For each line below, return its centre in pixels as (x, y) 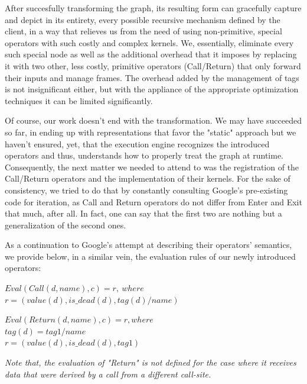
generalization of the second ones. (66, 225)
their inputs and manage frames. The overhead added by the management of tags (152, 77)
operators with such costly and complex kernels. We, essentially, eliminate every (149, 42)
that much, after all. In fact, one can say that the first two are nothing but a (143, 213)
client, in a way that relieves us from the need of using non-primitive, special (143, 31)
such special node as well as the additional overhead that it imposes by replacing (151, 54)
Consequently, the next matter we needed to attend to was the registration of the (152, 167)
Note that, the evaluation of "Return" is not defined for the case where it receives (151, 362)
